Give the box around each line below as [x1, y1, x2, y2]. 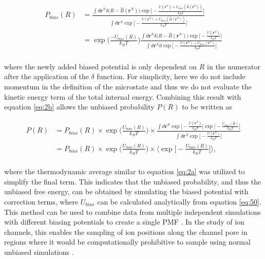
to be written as [182, 101, 232, 112]
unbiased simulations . [4, 246, 74, 257]
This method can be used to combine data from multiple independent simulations [4, 206, 261, 217]
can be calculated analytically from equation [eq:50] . [97, 196, 261, 207]
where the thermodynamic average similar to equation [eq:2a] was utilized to [4, 166, 245, 177]
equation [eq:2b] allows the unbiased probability [4, 101, 155, 112]
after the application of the [4, 71, 89, 82]
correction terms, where [4, 196, 79, 207]
